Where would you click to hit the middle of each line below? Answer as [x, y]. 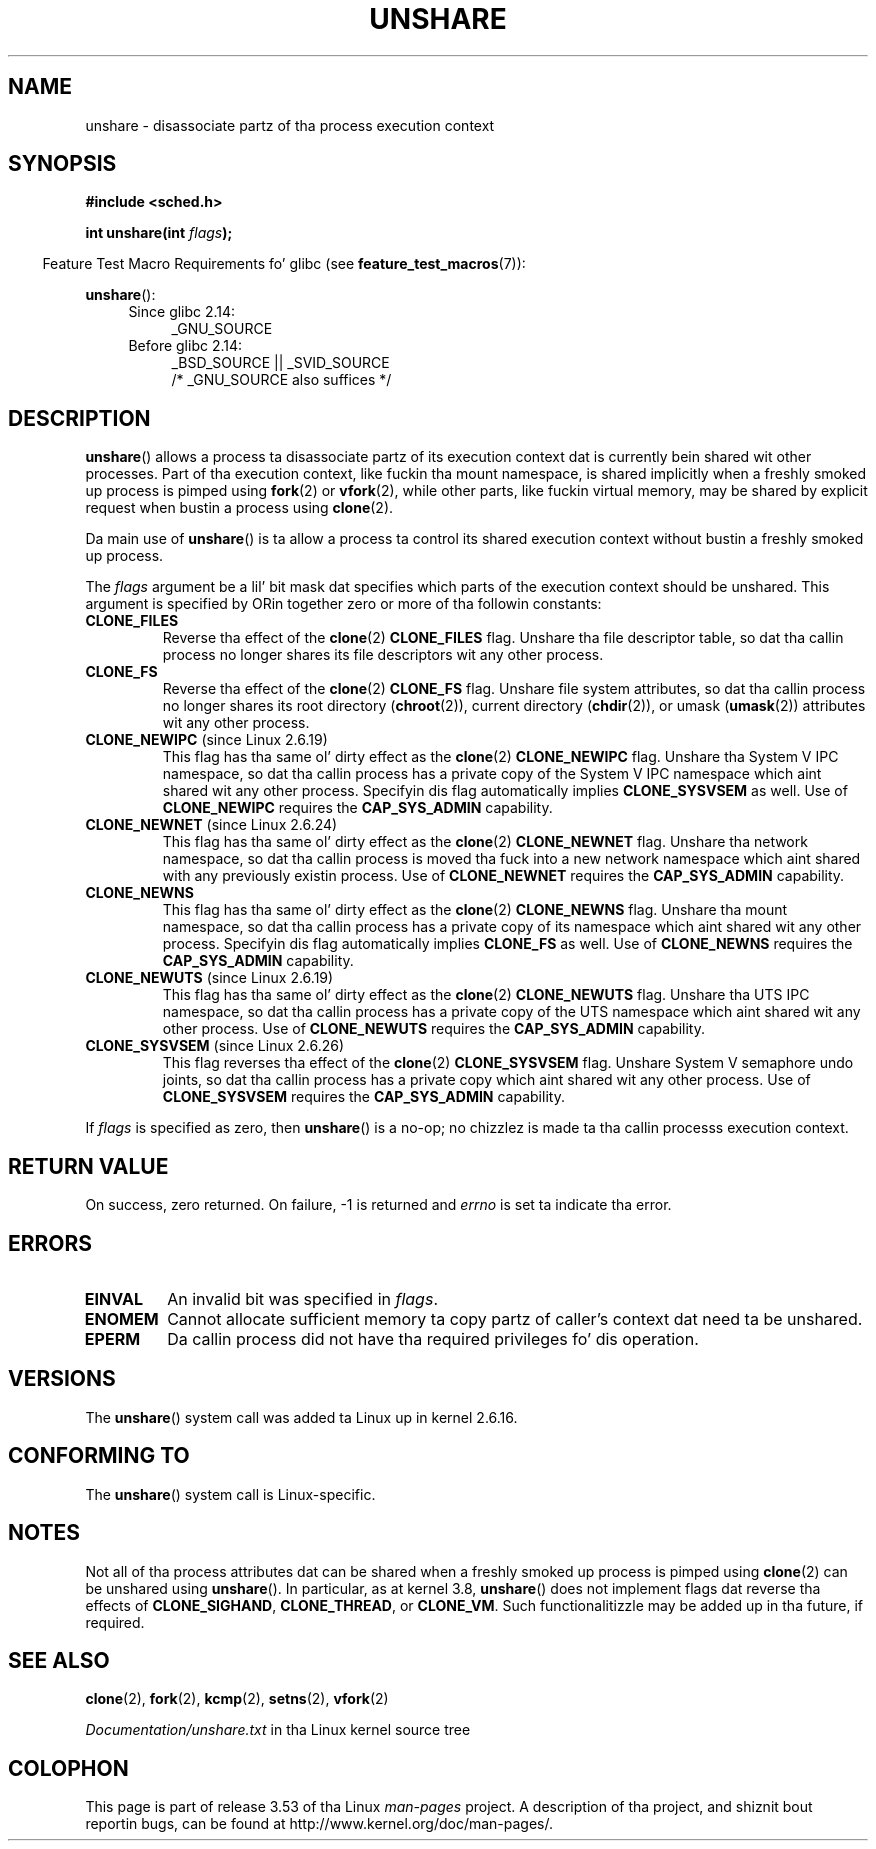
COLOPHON [68, 1768]
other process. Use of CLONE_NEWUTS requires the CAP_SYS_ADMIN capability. [433, 1029]
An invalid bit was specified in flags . [302, 1298]
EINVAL [113, 1298]
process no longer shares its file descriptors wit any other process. [383, 655]
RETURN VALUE [88, 1166]
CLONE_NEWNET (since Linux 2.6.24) [211, 825]
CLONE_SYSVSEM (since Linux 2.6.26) [215, 1046]
